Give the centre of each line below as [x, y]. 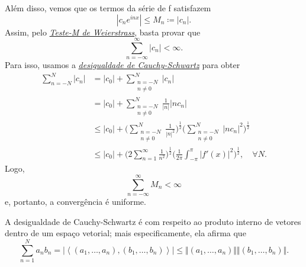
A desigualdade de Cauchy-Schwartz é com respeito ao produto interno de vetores [153, 221]
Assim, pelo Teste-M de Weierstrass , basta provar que [103, 32]
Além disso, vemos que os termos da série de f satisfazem [108, 8]
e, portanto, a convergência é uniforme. [75, 202]
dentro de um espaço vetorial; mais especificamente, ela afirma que [125, 233]
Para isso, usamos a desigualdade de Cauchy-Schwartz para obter [123, 65]
